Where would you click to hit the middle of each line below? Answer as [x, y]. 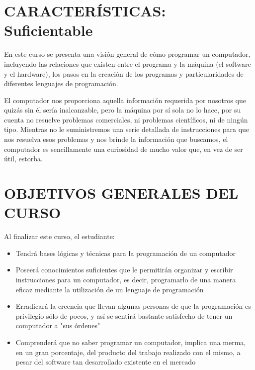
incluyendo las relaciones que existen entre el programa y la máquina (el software [127, 63]
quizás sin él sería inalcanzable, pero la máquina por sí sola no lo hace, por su [123, 110]
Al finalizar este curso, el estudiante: [59, 236]
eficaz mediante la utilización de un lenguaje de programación [110, 289]
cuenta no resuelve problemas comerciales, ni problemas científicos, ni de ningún [126, 119]
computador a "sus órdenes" [58, 325]
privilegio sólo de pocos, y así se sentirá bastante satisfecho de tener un [124, 315]
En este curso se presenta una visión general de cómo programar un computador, [127, 54]
